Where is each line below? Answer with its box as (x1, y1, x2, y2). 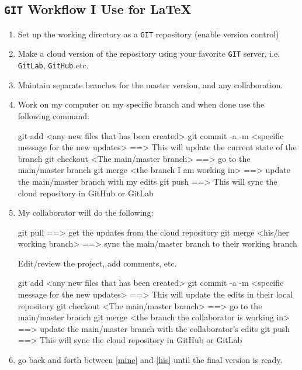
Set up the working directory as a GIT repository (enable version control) (18, 27, 279, 40)
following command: (18, 109, 89, 122)
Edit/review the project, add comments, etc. (18, 257, 177, 269)
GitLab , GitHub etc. (18, 59, 89, 71)
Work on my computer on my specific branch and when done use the (18, 98, 265, 110)
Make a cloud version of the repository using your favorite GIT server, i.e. (18, 47, 280, 60)
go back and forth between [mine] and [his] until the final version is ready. (18, 354, 283, 366)
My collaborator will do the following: (18, 206, 154, 219)
